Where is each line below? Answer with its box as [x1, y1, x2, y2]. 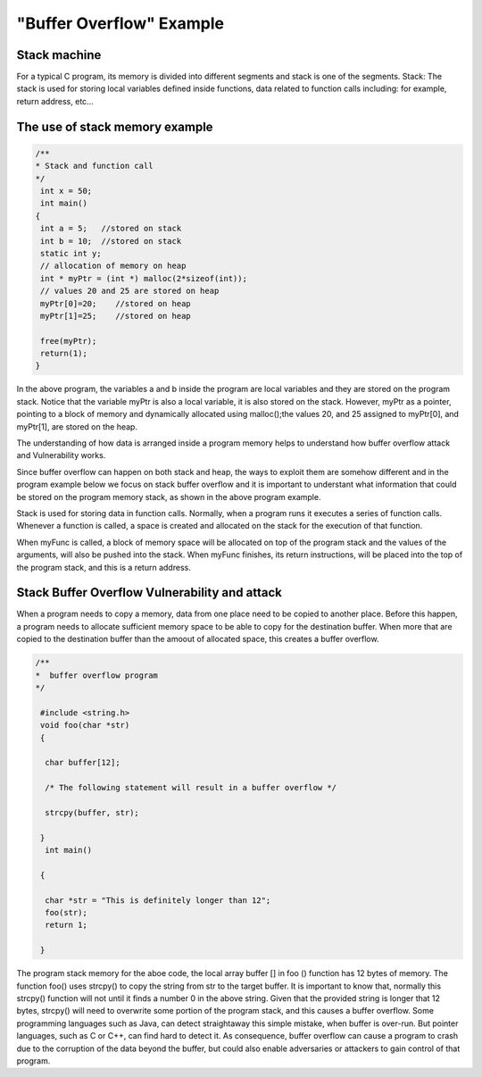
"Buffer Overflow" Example [16, 13, 225, 33]
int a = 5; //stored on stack [40, 223, 182, 234]
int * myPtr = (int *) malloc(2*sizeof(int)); [40, 273, 247, 283]
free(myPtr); [40, 336, 97, 346]
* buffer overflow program [35, 670, 158, 680]
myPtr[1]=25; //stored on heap [40, 311, 191, 321]
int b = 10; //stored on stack [40, 236, 182, 246]
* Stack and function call [35, 161, 154, 171]
